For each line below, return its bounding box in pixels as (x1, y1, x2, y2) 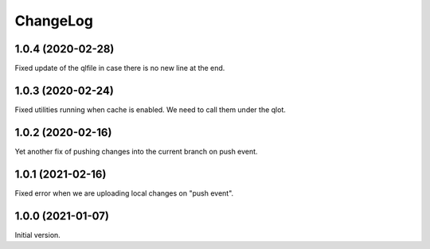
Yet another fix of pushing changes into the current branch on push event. (14, 146, 258, 156)
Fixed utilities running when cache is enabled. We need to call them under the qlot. (14, 104, 287, 115)
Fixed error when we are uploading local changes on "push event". (14, 188, 234, 198)
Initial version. (14, 230, 61, 239)
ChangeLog (14, 12, 93, 29)
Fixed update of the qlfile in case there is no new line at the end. (14, 64, 225, 73)
